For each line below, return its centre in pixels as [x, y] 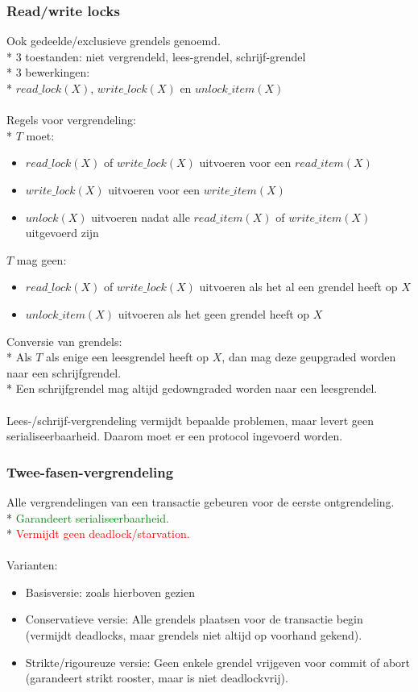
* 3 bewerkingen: [48, 72]
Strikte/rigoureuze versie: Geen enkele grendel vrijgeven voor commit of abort [218, 662]
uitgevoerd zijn [62, 233]
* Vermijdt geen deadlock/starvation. [98, 534]
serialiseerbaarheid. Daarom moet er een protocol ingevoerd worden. [175, 436]
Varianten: [32, 565]
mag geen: [41, 259]
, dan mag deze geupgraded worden [309, 357]
